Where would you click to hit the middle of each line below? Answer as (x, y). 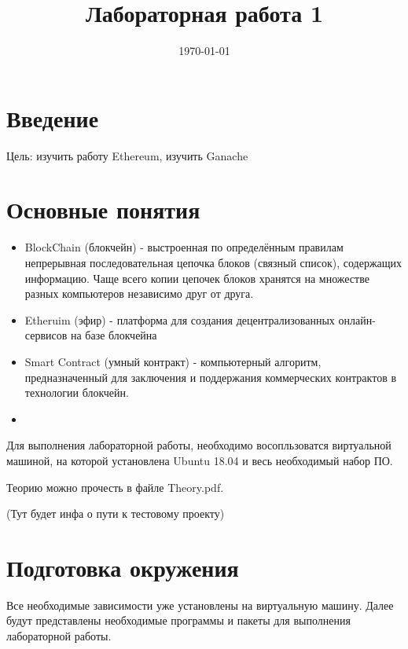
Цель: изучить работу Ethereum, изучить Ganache (127, 155)
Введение (53, 117)
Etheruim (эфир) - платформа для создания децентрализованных (180, 319)
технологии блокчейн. (77, 392)
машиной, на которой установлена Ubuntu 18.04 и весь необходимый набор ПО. (200, 460)
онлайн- (357, 319)
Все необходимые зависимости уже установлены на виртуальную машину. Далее (200, 605)
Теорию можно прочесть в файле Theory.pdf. (115, 487)
